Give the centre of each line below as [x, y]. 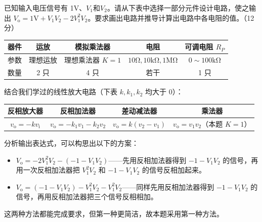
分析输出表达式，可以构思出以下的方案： [71, 143]
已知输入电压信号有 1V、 [45, 8]
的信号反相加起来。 [174, 170]
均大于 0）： [164, 92]
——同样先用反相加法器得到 [168, 186]
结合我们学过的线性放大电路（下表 [61, 92]
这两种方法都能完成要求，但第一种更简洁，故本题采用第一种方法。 [114, 214]
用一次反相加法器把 [48, 170]
